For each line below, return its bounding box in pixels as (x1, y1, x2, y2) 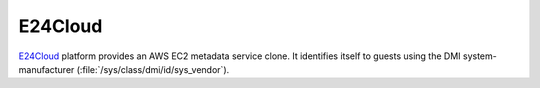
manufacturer (18, 63, 75, 75)
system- (462, 50, 497, 62)
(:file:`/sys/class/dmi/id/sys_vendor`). (76, 63, 230, 75)
